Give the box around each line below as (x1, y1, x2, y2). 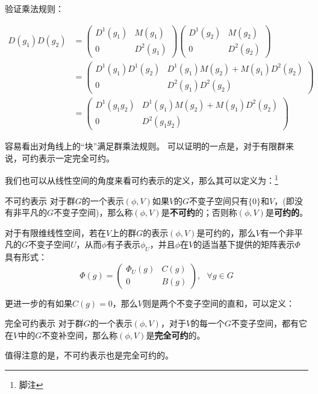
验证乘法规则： (5, 2, 64, 14)
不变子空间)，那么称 (54, 206, 133, 219)
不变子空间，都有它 (231, 317, 308, 330)
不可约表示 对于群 (5, 194, 75, 207)
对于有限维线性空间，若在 (5, 226, 106, 239)
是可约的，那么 (196, 226, 256, 239)
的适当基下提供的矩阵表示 (193, 238, 295, 251)
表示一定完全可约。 (38, 151, 114, 164)
